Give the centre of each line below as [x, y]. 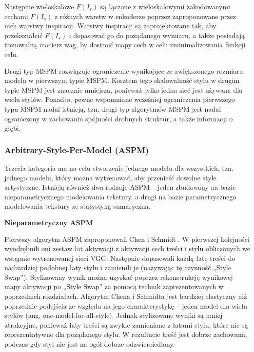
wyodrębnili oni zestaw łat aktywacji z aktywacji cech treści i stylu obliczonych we [127, 248]
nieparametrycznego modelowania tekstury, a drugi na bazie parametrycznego [120, 196]
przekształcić [24, 35]
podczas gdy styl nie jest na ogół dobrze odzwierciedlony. [90, 344]
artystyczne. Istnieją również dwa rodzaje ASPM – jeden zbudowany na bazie [120, 187]
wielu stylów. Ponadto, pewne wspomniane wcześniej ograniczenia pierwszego [120, 99]
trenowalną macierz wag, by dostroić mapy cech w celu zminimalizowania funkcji [125, 45]
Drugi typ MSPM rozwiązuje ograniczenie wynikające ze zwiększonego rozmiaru [124, 70]
